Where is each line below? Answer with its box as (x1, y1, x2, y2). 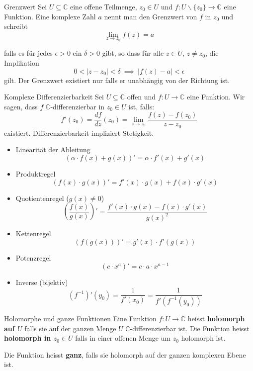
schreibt (4, 21, 28, 31)
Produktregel (15, 169, 56, 179)
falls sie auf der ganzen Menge (24, 323, 116, 333)
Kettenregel (15, 228, 51, 239)
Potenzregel (15, 252, 51, 263)
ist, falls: (128, 101, 155, 111)
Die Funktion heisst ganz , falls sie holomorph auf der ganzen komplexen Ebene (4, 349, 246, 360)
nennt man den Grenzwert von (104, 11, 197, 21)
